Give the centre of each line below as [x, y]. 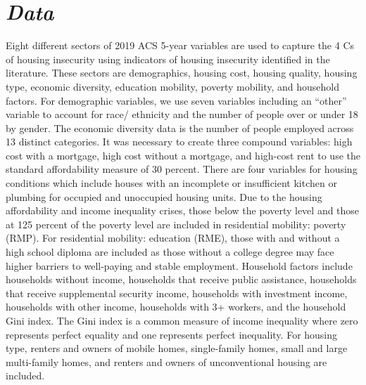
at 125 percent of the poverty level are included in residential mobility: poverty [176, 224]
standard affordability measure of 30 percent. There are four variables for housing [182, 169]
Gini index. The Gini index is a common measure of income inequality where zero [182, 320]
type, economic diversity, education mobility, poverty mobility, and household [172, 86]
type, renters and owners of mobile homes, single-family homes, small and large [177, 348]
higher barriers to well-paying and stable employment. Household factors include [179, 265]
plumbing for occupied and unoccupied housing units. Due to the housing [164, 196]
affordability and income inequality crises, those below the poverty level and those [183, 210]
